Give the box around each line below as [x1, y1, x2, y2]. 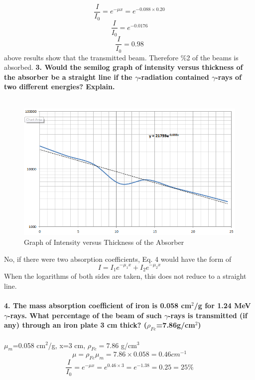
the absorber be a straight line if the [4, 71, 132, 82]
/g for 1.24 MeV [194, 300, 251, 310]
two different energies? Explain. [4, 81, 115, 92]
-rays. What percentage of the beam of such [7, 310, 162, 320]
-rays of [215, 71, 242, 82]
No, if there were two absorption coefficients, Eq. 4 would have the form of [4, 253, 232, 264]
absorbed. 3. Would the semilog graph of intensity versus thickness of [4, 62, 243, 72]
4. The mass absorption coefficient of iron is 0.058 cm [4, 300, 192, 310]
